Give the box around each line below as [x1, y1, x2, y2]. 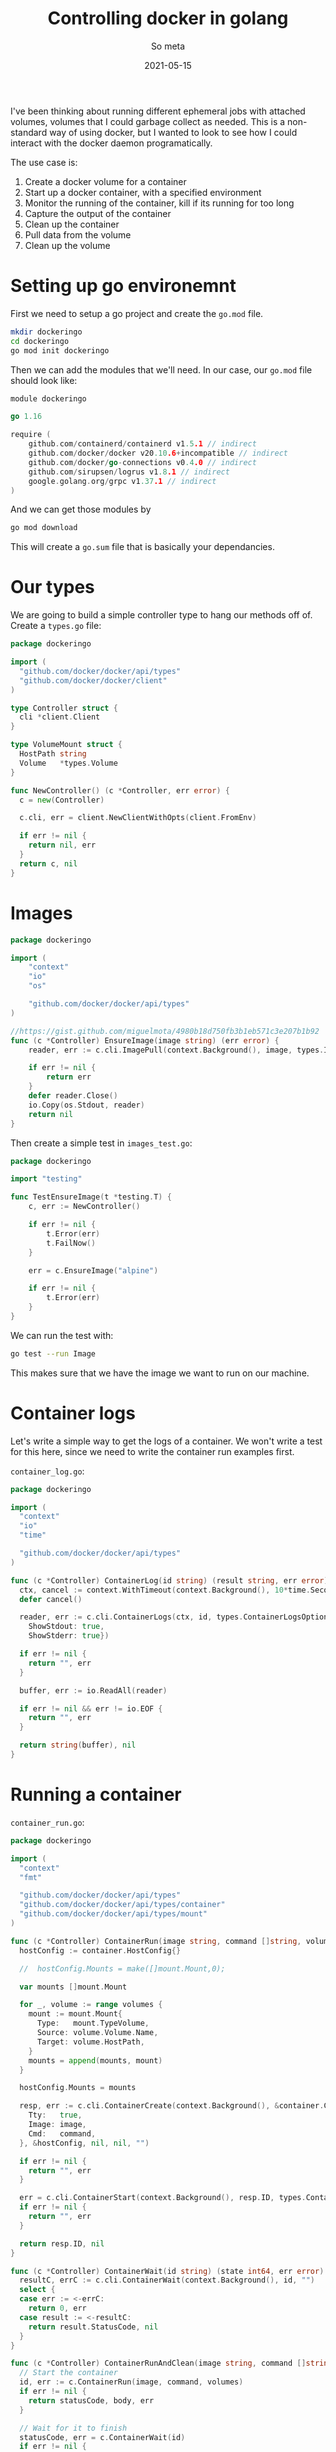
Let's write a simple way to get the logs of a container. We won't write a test [10, 1435, 323, 1447]
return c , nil [19, 858, 78, 869]
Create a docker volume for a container [24, 175, 187, 187]
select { [19, 2285, 56, 2295]
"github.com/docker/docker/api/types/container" [19, 1900, 226, 1910]
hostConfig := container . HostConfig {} [19, 1945, 182, 1956]
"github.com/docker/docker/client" [19, 675, 168, 686]
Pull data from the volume [24, 228, 132, 241]
